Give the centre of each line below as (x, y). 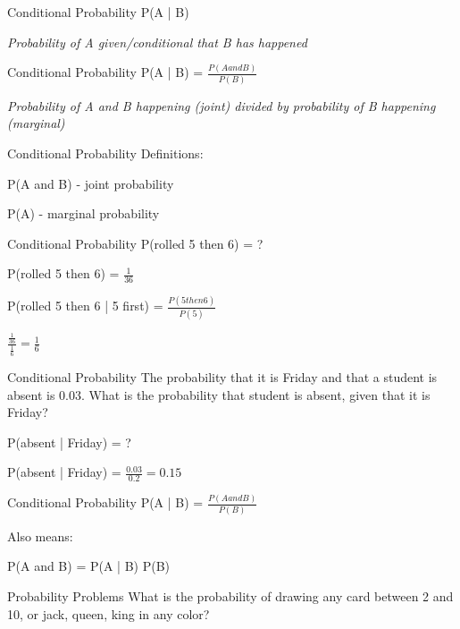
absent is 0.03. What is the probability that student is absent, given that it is (219, 394)
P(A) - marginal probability (84, 213)
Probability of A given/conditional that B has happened (157, 42)
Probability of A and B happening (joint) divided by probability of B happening (222, 105)
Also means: (40, 535)
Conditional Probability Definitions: (105, 153)
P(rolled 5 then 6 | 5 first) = (85, 306)
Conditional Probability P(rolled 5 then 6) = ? (135, 243)
